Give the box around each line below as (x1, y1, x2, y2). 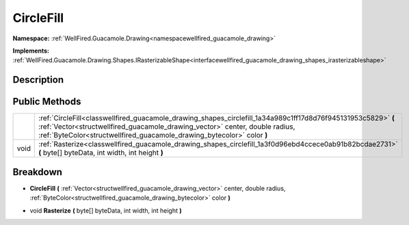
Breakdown (12, 166, 63, 178)
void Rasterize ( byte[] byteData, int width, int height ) (29, 206, 182, 215)
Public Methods (12, 96, 81, 107)
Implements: (12, 47, 50, 55)
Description (12, 74, 64, 85)
